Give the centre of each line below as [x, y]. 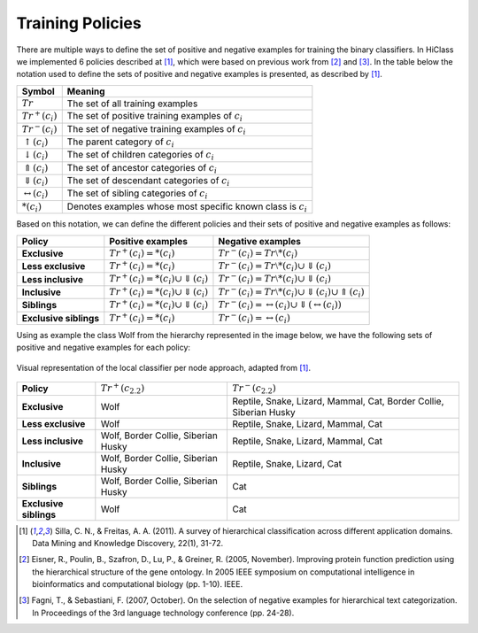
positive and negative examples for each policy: [103, 347]
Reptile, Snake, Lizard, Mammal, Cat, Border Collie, [338, 401]
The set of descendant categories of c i [148, 181]
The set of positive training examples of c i [155, 117]
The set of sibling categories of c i [137, 194]
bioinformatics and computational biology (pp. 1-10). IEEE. [138, 584]
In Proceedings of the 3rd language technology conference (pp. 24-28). [163, 613]
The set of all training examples [132, 104]
